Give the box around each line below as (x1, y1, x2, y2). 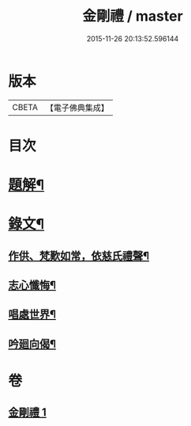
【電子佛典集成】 (45, 102, 109, 113)
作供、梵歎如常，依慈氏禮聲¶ (8, 249, 150, 262)
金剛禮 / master (82, 7, 183, 25)
